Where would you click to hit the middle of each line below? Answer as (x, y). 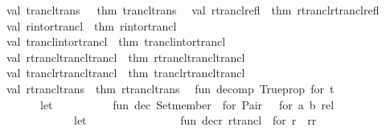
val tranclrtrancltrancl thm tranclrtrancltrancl (125, 73)
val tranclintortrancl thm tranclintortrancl (116, 41)
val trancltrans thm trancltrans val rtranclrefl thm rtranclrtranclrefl (193, 10)
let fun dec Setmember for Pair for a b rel (187, 104)
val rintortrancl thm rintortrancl (91, 25)
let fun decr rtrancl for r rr (195, 120)
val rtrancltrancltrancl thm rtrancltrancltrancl (125, 57)
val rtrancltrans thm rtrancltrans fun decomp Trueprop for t (170, 88)
